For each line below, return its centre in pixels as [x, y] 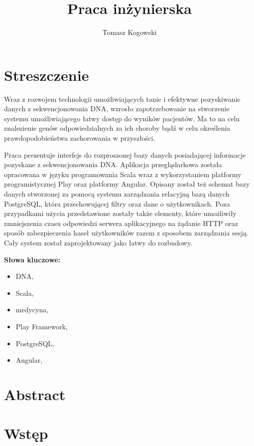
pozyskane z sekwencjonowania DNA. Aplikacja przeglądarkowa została [113, 164]
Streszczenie [47, 75]
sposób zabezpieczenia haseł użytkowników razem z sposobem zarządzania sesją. [126, 233]
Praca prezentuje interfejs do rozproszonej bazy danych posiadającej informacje [125, 154]
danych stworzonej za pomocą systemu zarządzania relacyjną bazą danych [117, 194]
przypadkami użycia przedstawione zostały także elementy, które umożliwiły [120, 213]
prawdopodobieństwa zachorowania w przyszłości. [80, 138]
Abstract [35, 394]
